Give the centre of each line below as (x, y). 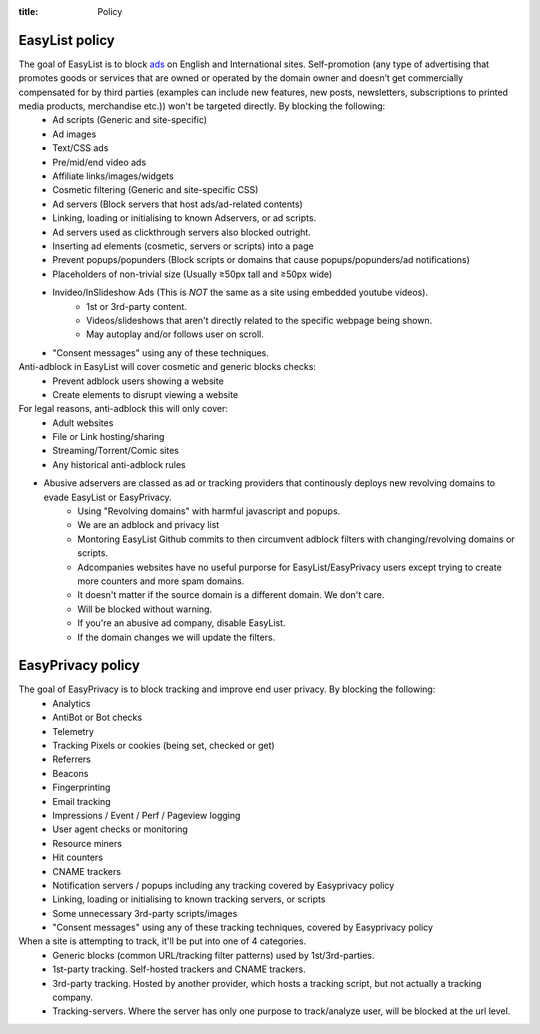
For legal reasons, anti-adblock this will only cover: (123, 409)
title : (28, 11)
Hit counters (78, 857)
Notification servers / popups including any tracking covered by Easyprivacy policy (223, 885)
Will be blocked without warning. (145, 609)
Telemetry (73, 731)
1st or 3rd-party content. (136, 306)
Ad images (74, 134)
